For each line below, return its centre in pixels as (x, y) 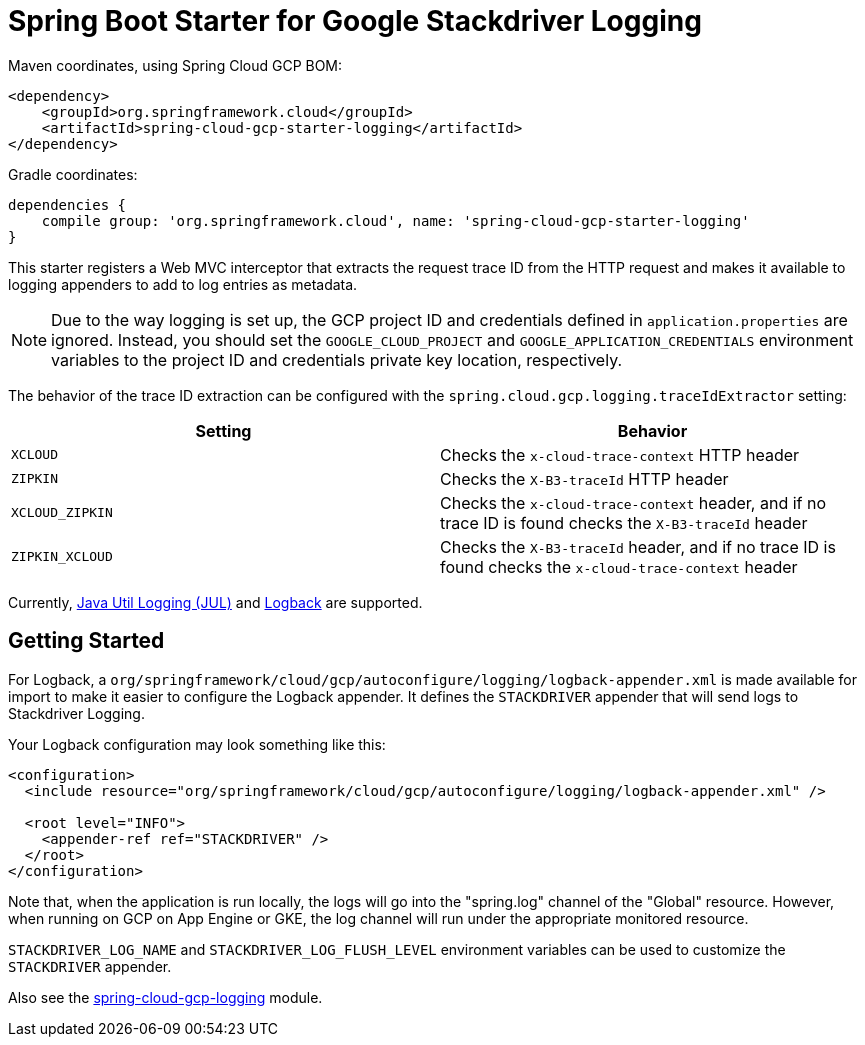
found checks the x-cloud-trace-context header (619, 566)
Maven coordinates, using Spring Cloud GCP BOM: (175, 65)
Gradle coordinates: (73, 174)
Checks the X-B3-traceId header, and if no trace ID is (638, 546)
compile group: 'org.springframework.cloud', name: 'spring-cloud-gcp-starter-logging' (395, 220)
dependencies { (67, 204)
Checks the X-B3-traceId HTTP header (584, 478)
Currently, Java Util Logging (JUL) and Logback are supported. (215, 602)
